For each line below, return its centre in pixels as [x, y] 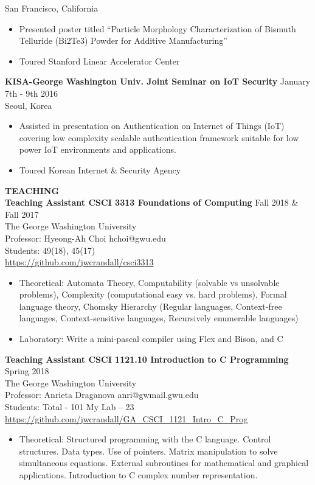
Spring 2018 [27, 371]
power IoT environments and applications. [98, 149]
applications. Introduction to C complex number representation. [138, 475]
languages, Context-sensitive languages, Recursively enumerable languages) [159, 318]
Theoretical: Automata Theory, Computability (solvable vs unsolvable [149, 282]
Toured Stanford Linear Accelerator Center [99, 61]
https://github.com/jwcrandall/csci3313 [79, 262]
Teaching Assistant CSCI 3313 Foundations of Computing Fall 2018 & [152, 202]
